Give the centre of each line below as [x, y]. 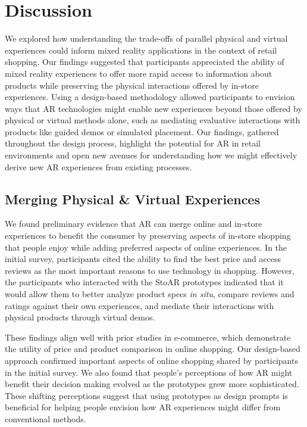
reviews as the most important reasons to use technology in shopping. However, [150, 270]
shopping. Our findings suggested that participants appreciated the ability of [145, 62]
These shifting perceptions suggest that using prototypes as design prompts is [146, 395]
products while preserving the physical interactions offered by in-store [132, 85]
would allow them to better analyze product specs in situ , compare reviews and [150, 294]
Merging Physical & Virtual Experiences [132, 199]
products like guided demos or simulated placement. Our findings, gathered [142, 131]
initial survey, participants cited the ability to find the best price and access [143, 259]
